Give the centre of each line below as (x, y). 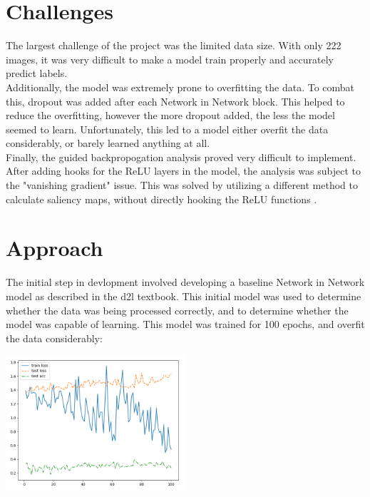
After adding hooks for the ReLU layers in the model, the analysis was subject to (183, 171)
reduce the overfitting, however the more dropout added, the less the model (170, 115)
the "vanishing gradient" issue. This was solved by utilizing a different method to (182, 185)
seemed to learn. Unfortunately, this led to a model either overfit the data (167, 129)
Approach (55, 248)
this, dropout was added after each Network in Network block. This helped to (175, 101)
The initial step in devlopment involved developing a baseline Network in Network (185, 282)
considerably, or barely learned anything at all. (108, 143)
